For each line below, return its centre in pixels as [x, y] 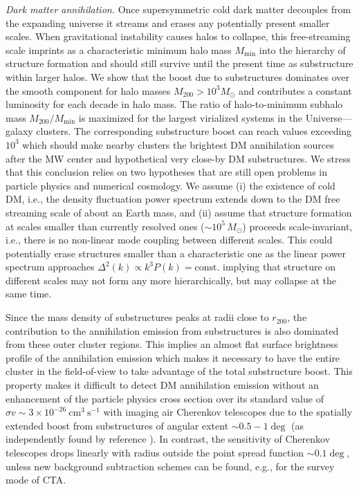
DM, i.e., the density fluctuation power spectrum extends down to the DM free [173, 199]
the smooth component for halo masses [88, 90]
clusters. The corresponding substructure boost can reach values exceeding [194, 131]
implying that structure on [279, 267]
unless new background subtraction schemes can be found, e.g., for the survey [170, 466]
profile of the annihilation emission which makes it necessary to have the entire [173, 357]
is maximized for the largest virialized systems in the [191, 117]
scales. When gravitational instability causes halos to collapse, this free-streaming [178, 36]
